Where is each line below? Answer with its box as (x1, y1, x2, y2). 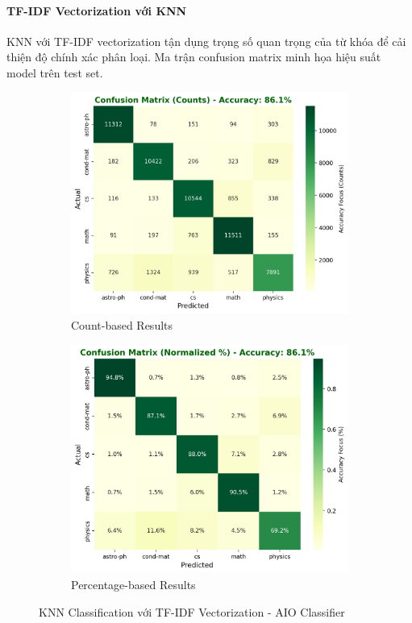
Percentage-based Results (71, 576, 196, 593)
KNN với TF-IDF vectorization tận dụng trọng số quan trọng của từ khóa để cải (6, 32, 406, 49)
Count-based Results (71, 316, 173, 333)
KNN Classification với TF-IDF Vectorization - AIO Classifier (39, 603, 345, 620)
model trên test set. (6, 64, 103, 81)
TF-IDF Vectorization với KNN (6, 2, 187, 19)
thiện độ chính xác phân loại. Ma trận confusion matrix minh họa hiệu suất (6, 48, 381, 65)
